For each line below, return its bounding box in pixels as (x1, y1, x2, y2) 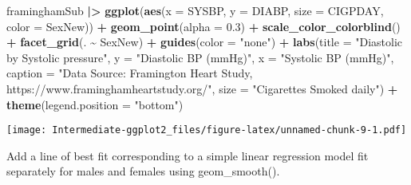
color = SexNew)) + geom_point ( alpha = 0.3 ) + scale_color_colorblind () (6, 18, 401, 34)
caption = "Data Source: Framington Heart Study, (6, 65, 253, 81)
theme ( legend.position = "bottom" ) (6, 96, 184, 112)
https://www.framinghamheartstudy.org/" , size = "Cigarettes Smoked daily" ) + (6, 80, 398, 96)
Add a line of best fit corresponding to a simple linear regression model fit (6, 147, 369, 163)
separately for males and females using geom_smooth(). (6, 163, 280, 179)
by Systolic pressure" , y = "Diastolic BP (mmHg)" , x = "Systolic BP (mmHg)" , (6, 49, 394, 65)
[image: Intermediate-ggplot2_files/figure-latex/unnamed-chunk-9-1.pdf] (6, 124, 407, 136)
